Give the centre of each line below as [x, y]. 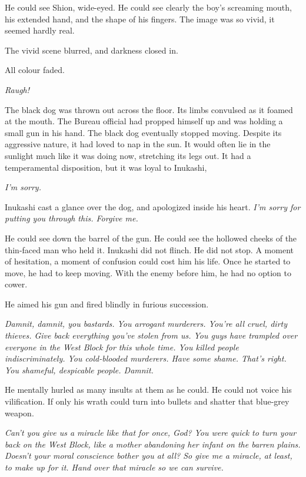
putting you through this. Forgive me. [71, 218]
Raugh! [17, 89]
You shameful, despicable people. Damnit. [79, 370]
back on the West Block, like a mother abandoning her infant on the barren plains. [153, 444]
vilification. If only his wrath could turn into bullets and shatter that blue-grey [147, 401]
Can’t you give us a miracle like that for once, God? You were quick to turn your [151, 433]
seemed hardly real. [40, 30]
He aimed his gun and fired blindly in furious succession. [107, 304]
